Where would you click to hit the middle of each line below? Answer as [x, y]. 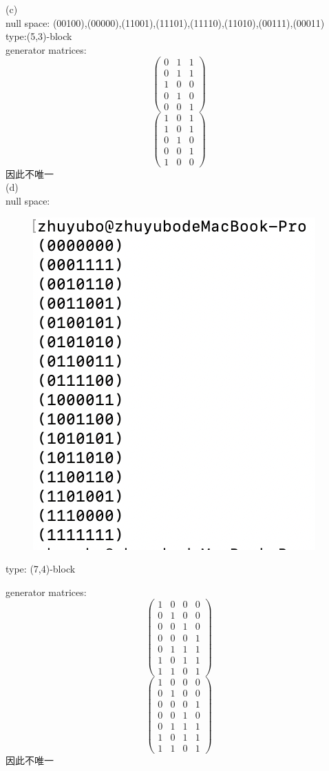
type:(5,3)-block [39, 36]
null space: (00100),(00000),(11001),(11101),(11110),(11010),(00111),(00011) [165, 22]
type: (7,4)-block [41, 569]
